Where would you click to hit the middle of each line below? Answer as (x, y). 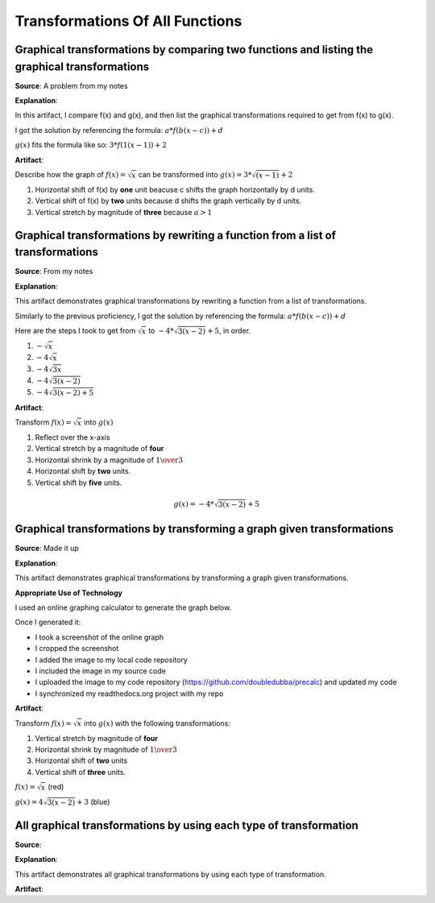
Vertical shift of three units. (81, 772)
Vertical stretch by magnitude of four (97, 738)
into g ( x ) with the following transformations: (157, 723)
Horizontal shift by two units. (83, 471)
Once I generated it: (48, 622)
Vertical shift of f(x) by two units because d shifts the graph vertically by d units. (168, 201)
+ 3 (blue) (93, 802)
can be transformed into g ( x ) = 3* (195, 174)
